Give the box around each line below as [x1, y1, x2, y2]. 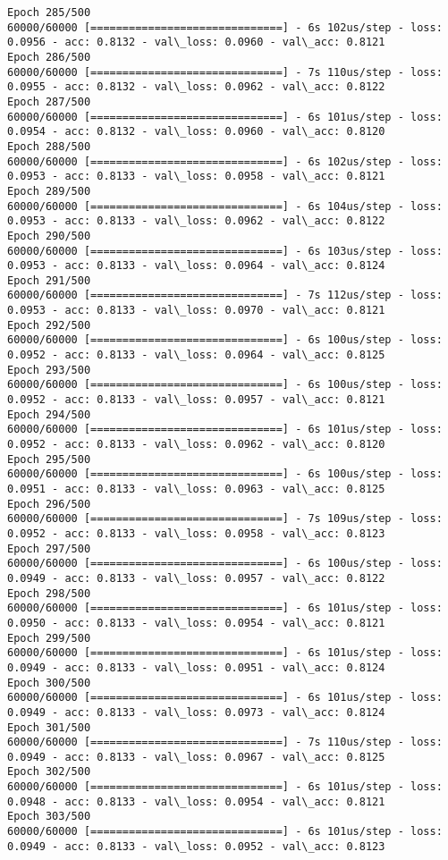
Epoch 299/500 [7, 631, 91, 645]
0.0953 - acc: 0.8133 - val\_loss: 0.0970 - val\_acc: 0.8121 [7, 304, 385, 317]
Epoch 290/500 [7, 229, 91, 242]
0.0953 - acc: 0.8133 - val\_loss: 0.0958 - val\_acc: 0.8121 [7, 170, 385, 183]
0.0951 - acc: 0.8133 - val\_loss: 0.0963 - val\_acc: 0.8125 [7, 483, 385, 495]
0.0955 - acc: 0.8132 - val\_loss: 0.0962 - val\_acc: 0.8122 [7, 80, 385, 94]
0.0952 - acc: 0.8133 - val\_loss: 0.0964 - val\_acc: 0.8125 [7, 349, 385, 362]
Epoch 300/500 [7, 676, 91, 689]
